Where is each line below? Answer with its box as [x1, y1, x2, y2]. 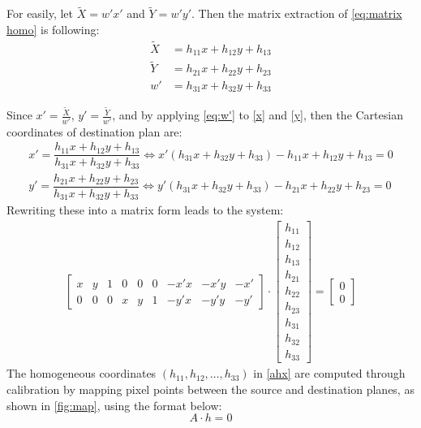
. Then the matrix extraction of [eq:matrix [191, 5, 402, 22]
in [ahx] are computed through [253, 365, 406, 382]
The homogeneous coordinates [6, 365, 157, 382]
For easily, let [6, 5, 73, 22]
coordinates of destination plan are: [6, 123, 183, 140]
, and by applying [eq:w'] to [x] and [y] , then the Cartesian [112, 106, 403, 123]
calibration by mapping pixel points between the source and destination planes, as [6, 380, 415, 397]
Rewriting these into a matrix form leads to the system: [6, 201, 284, 218]
